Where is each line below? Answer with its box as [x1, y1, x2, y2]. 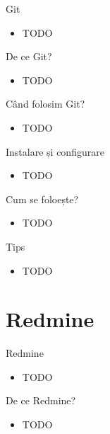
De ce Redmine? [6, 393, 76, 408]
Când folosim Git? [6, 96, 85, 111]
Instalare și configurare [6, 144, 104, 159]
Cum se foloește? [6, 191, 79, 206]
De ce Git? [6, 49, 52, 64]
